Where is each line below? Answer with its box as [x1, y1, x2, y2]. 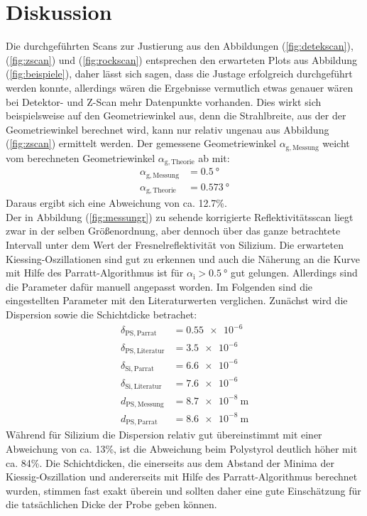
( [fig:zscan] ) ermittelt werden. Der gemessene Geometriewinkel [6, 136, 276, 151]
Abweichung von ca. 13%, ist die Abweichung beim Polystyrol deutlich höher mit [6, 441, 358, 456]
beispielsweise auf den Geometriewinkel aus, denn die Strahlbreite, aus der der [6, 108, 346, 123]
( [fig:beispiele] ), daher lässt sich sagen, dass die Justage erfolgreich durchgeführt [6, 66, 353, 81]
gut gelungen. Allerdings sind [230, 265, 358, 280]
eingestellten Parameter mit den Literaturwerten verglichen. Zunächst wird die [6, 293, 348, 308]
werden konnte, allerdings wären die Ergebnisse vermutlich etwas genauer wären [6, 80, 354, 95]
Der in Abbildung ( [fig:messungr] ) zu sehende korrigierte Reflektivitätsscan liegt [6, 209, 354, 224]
